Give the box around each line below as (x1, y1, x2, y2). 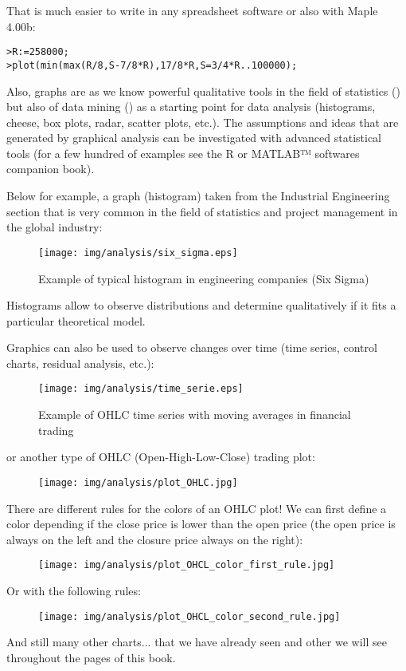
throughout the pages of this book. (6, 649, 176, 665)
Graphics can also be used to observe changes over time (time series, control (6, 339, 377, 356)
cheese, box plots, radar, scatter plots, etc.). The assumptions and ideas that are (6, 113, 399, 130)
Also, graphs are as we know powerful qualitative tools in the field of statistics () (6, 82, 400, 99)
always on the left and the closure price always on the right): (6, 531, 303, 547)
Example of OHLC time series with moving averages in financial (38, 406, 351, 423)
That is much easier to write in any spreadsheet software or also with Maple (6, 2, 378, 18)
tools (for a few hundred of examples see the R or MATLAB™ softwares (6, 144, 360, 161)
